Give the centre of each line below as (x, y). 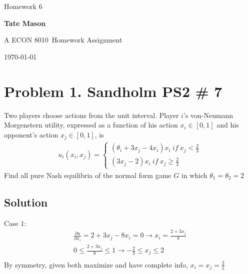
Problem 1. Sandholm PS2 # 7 (113, 91)
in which (194, 175)
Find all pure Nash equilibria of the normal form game (88, 175)
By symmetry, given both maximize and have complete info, (96, 264)
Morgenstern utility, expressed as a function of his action (91, 125)
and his (228, 125)
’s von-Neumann (208, 115)
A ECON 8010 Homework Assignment (63, 40)
